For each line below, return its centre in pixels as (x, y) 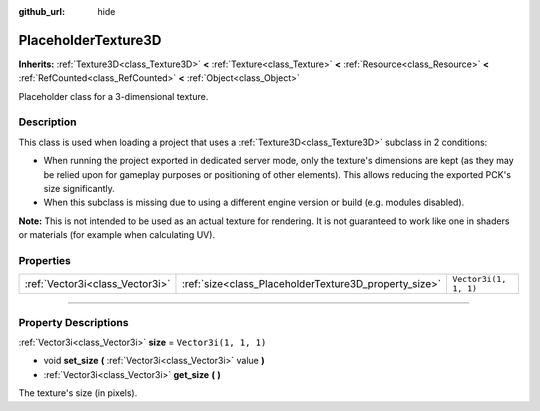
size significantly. (79, 188)
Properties (45, 260)
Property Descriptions (73, 322)
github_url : (41, 11)
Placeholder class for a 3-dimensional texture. (113, 96)
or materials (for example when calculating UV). (116, 235)
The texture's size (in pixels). (78, 393)
